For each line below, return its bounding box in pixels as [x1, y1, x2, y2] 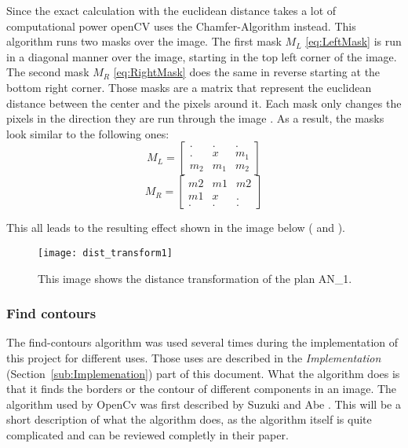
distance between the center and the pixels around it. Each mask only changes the [6, 94, 402, 111]
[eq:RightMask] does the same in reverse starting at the [113, 64, 381, 80]
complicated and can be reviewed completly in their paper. [6, 426, 289, 442]
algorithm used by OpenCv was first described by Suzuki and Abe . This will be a [6, 395, 401, 412]
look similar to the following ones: [6, 125, 169, 141]
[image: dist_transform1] [38, 247, 173, 259]
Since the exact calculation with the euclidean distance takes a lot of [6, 2, 337, 18]
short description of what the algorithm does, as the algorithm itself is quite [6, 411, 372, 428]
